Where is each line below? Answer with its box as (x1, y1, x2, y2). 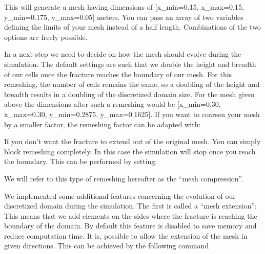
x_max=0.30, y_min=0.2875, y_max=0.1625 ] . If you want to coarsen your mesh (4, 108, 260, 119)
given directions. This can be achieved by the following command (4, 240, 209, 251)
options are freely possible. (4, 31, 88, 42)
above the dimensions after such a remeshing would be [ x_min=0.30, (4, 99, 221, 109)
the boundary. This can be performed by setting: (4, 156, 157, 167)
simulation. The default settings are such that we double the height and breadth (4, 58, 256, 69)
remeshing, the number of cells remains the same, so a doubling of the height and (4, 79, 260, 89)
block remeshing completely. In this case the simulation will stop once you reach (4, 146, 256, 156)
